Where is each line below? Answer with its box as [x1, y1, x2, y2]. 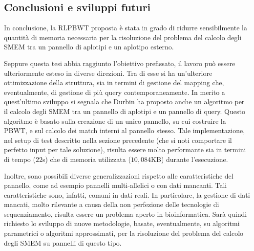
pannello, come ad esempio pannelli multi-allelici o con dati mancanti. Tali [4, 180, 227, 190]
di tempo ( [4, 154, 36, 164]
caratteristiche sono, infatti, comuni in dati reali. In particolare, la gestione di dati [4, 189, 250, 200]
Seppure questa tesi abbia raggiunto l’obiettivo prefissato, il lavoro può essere [4, 58, 235, 68]
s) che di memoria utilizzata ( [42, 154, 131, 164]
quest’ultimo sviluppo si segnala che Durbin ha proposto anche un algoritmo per [4, 96, 245, 107]
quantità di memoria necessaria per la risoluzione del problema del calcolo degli [4, 32, 242, 42]
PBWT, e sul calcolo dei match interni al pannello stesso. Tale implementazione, [4, 125, 245, 136]
